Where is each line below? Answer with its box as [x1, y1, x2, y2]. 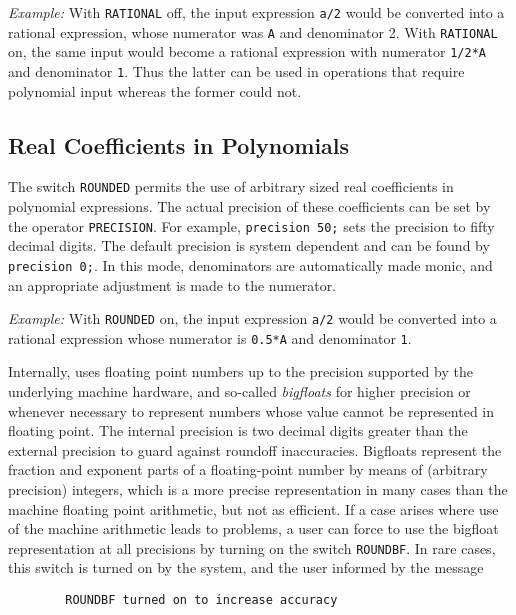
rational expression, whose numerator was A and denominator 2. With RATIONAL [8, 21, 498, 42]
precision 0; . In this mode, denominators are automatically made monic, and [8, 254, 493, 275]
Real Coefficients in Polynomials [8, 129, 350, 160]
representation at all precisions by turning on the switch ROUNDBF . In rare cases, [8, 537, 496, 558]
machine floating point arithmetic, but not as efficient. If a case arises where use [8, 498, 499, 519]
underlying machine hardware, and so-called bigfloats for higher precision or [8, 381, 471, 402]
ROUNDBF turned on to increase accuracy [65, 593, 338, 608]
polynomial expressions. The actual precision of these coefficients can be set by [8, 196, 491, 217]
